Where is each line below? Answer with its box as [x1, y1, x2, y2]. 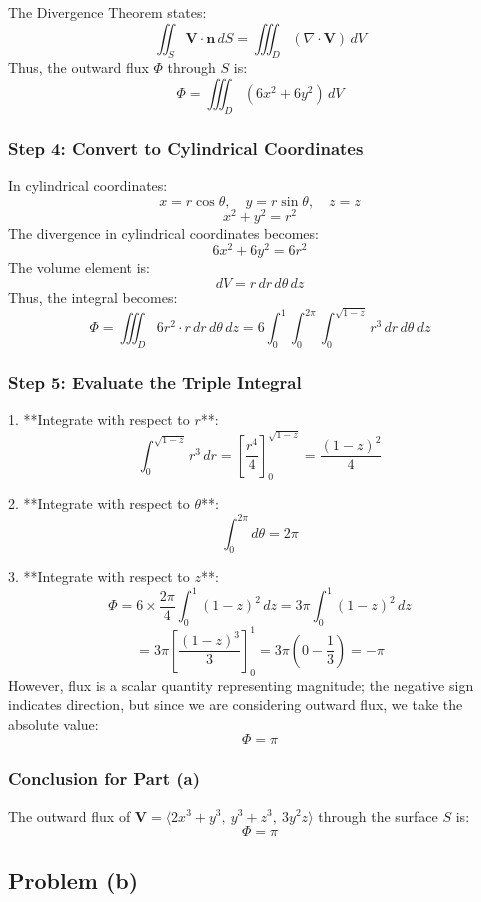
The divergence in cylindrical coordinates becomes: [8, 222, 319, 243]
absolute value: [8, 713, 99, 734]
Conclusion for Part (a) [8, 766, 201, 791]
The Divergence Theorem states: [8, 2, 207, 22]
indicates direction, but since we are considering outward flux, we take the [8, 694, 463, 715]
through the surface [318, 805, 438, 826]
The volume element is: [8, 257, 150, 278]
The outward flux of [8, 805, 131, 826]
